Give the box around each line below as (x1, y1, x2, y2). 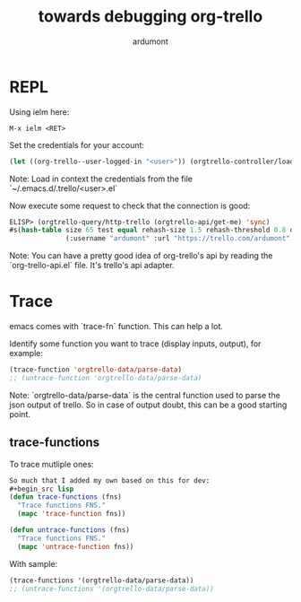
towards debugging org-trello (38, 6, 263, 27)
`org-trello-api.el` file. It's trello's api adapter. (9, 260, 175, 271)
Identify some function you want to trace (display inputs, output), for (9, 338, 262, 349)
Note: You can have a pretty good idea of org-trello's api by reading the (9, 250, 273, 261)
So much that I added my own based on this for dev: (9, 475, 211, 485)
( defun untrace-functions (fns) (9, 526, 130, 535)
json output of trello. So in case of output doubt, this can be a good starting (9, 399, 288, 410)
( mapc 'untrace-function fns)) (17, 542, 134, 551)
